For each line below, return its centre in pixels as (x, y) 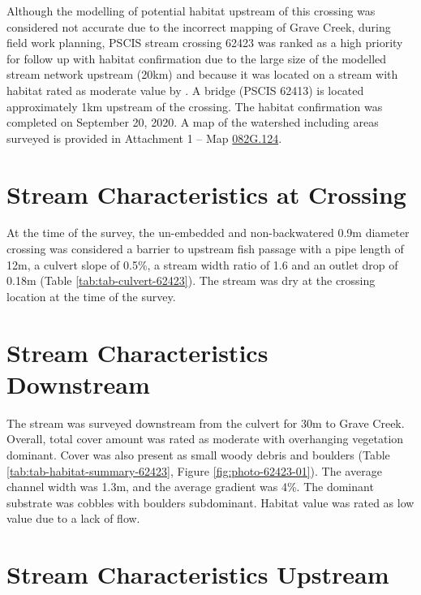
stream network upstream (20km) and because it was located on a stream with (202, 74)
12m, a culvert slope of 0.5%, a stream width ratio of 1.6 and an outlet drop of (202, 264)
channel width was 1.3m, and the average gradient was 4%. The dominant (190, 487)
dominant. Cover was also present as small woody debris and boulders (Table (198, 454)
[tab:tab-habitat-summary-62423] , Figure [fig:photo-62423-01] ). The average (194, 470)
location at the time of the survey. (91, 296)
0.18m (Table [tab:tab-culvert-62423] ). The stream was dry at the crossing (191, 280)
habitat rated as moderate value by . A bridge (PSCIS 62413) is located (185, 90)
